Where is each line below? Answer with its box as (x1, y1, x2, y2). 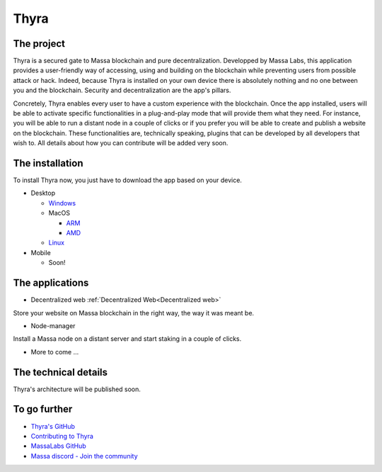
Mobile (30, 248, 51, 257)
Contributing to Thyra (30, 432, 93, 440)
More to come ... (30, 347, 79, 356)
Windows (48, 198, 76, 207)
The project (13, 38, 65, 50)
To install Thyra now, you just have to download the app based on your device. (13, 176, 242, 184)
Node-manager (30, 321, 76, 330)
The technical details (13, 366, 108, 378)
